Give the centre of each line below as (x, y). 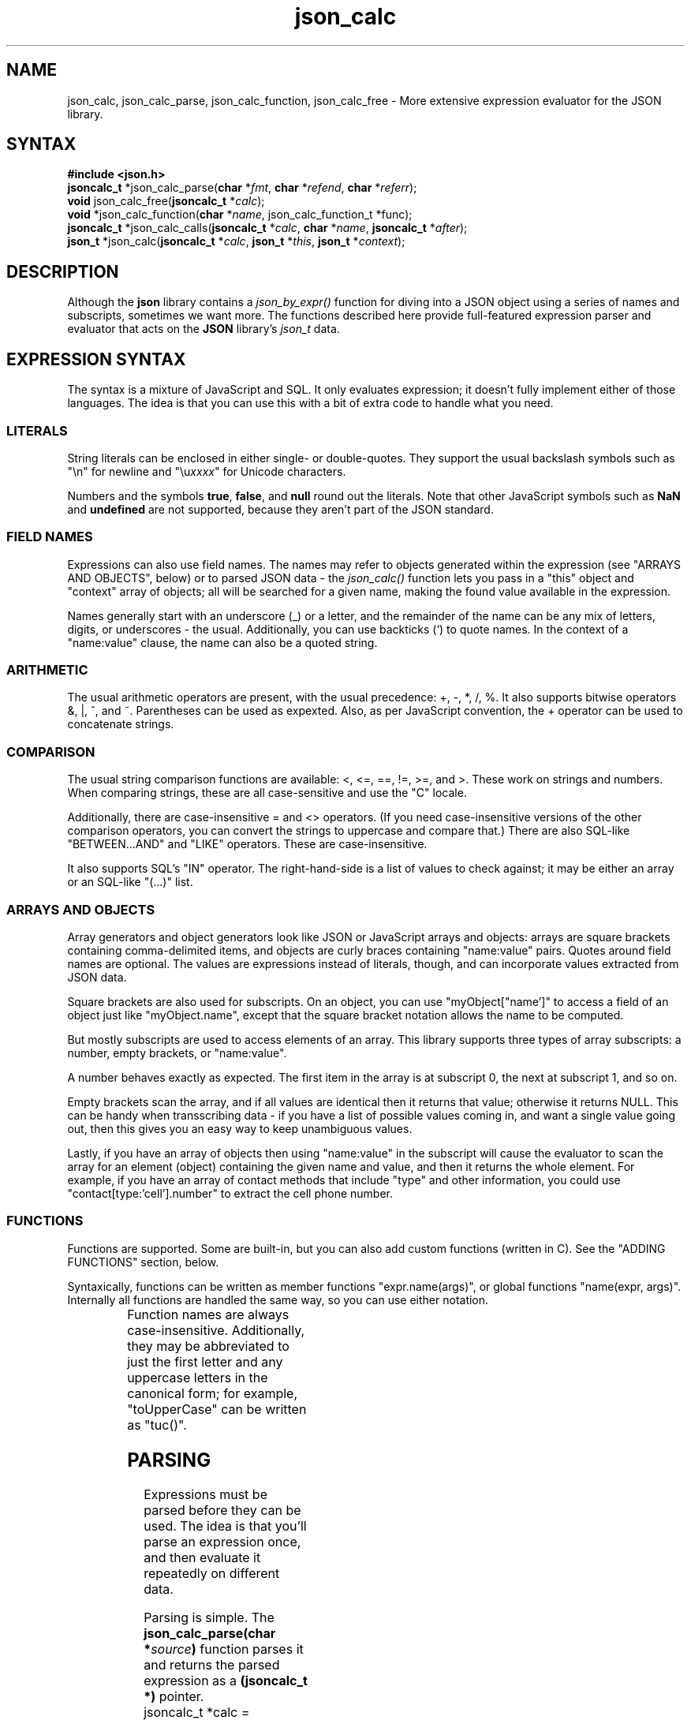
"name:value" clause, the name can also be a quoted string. (222, 642)
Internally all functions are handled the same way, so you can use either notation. (278, 1299)
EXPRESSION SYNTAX (96, 359)
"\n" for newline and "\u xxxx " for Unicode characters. (207, 471)
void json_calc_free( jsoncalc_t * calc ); (166, 201)
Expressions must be (205, 1495)
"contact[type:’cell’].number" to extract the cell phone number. (230, 1193)
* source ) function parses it (224, 1649)
